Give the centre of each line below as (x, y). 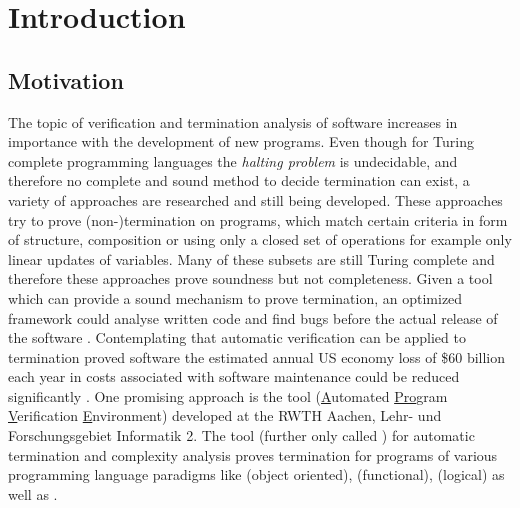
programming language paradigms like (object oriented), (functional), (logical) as (256, 474)
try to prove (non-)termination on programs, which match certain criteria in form (258, 219)
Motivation (66, 79)
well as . (33, 493)
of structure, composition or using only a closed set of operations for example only (260, 239)
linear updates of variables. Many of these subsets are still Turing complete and (251, 258)
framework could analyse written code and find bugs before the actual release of (253, 317)
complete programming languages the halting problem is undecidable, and (233, 160)
